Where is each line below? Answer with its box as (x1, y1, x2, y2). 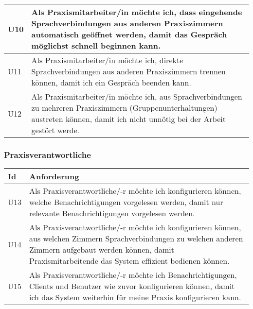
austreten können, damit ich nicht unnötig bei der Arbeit (31, 113, 226, 124)
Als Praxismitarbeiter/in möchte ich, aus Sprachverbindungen (31, 91, 242, 102)
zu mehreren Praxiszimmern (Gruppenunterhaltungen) (31, 102, 217, 113)
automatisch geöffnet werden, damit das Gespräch (31, 29, 227, 40)
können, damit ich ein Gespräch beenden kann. (31, 77, 191, 88)
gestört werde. (31, 124, 79, 136)
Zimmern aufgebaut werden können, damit (29, 244, 174, 256)
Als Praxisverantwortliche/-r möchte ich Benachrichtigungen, (29, 269, 237, 281)
